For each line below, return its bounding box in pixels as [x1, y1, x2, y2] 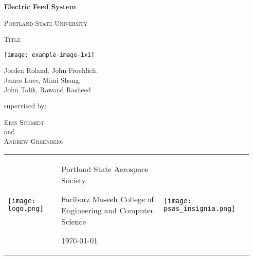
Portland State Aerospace [61, 163, 148, 174]
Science [61, 215, 86, 227]
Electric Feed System [4, 1, 76, 11]
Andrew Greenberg [4, 136, 64, 146]
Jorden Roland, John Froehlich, [4, 65, 98, 75]
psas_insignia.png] [163, 204, 235, 212]
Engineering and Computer [61, 204, 154, 216]
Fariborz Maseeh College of [61, 193, 154, 205]
